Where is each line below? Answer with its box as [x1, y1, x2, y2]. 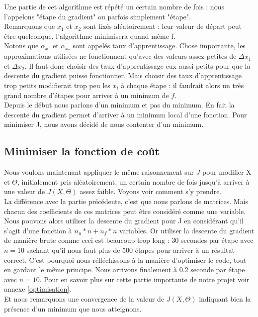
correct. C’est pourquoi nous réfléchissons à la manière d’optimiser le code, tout [4, 254, 247, 265]
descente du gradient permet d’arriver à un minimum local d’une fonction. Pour [4, 109, 247, 119]
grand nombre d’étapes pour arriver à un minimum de [4, 90, 169, 100]
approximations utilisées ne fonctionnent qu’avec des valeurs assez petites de [4, 51, 237, 61]
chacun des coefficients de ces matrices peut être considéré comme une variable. [4, 206, 246, 216]
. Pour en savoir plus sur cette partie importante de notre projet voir [39, 274, 250, 284]
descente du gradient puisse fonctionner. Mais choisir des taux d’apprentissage [4, 70, 242, 81]
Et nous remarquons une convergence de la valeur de [4, 293, 165, 304]
